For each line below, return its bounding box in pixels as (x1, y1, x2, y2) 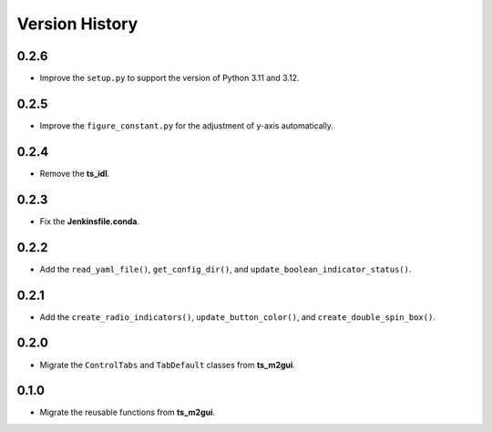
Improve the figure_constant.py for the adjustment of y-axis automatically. (39, 119, 334, 131)
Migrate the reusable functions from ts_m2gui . (39, 406, 216, 418)
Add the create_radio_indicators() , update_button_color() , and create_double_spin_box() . (39, 311, 436, 323)
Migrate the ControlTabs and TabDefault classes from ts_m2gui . (39, 359, 296, 370)
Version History (16, 14, 138, 34)
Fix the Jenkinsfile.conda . (39, 215, 140, 227)
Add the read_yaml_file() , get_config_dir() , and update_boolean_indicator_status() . (39, 263, 412, 274)
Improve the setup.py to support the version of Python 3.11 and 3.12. (39, 73, 300, 84)
